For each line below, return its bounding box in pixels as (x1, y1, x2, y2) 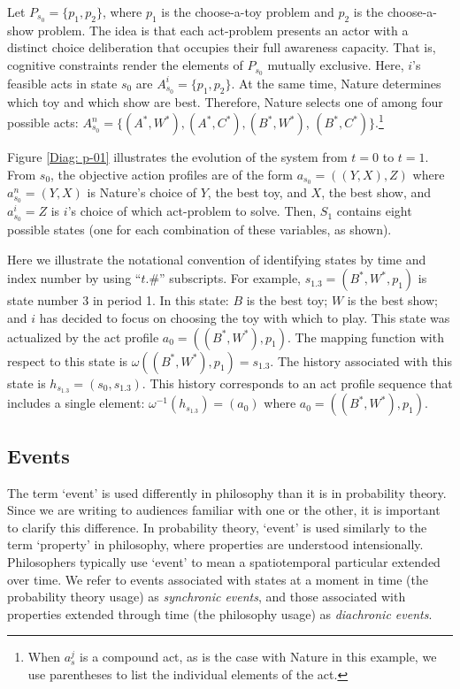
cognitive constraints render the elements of (7, 56, 243, 74)
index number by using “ (7, 269, 142, 287)
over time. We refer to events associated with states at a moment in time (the (7, 570, 429, 588)
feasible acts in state (7, 73, 118, 92)
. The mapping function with (287, 327, 444, 346)
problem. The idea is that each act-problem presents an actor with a (37, 20, 409, 39)
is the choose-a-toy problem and (161, 3, 334, 20)
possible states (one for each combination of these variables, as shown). (7, 220, 392, 239)
